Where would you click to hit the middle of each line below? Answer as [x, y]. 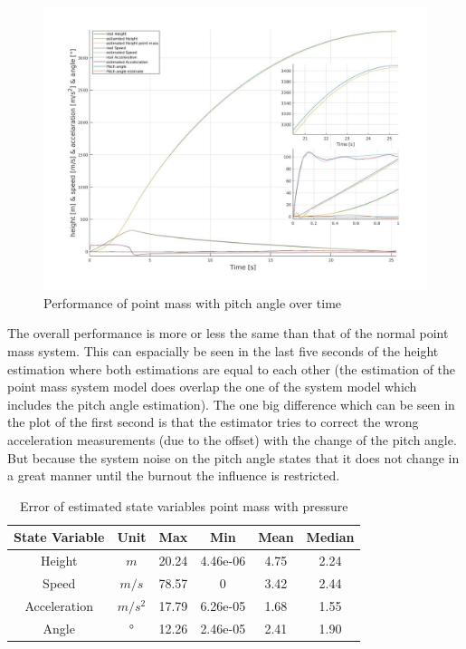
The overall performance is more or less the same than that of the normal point [228, 333]
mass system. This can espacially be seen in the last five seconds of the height [223, 350]
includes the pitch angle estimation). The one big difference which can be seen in [231, 404]
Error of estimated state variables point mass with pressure [184, 505]
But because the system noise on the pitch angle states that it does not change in [233, 457]
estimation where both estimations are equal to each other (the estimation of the [232, 368]
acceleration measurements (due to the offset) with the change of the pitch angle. [232, 439]
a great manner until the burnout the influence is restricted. [174, 475]
